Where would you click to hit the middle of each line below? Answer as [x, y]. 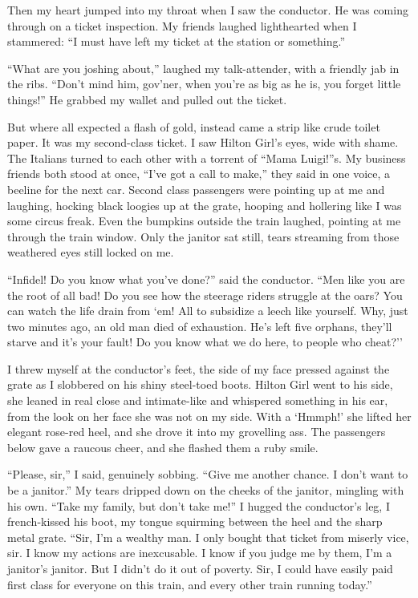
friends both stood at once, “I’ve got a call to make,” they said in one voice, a [199, 174]
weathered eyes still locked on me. [91, 252]
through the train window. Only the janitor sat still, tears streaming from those [203, 236]
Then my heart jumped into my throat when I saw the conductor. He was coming [208, 10]
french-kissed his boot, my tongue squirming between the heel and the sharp [195, 521]
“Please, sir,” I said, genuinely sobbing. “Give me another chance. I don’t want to [208, 474]
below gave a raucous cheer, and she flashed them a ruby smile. [163, 447]
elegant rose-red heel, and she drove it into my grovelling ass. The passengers [197, 432]
